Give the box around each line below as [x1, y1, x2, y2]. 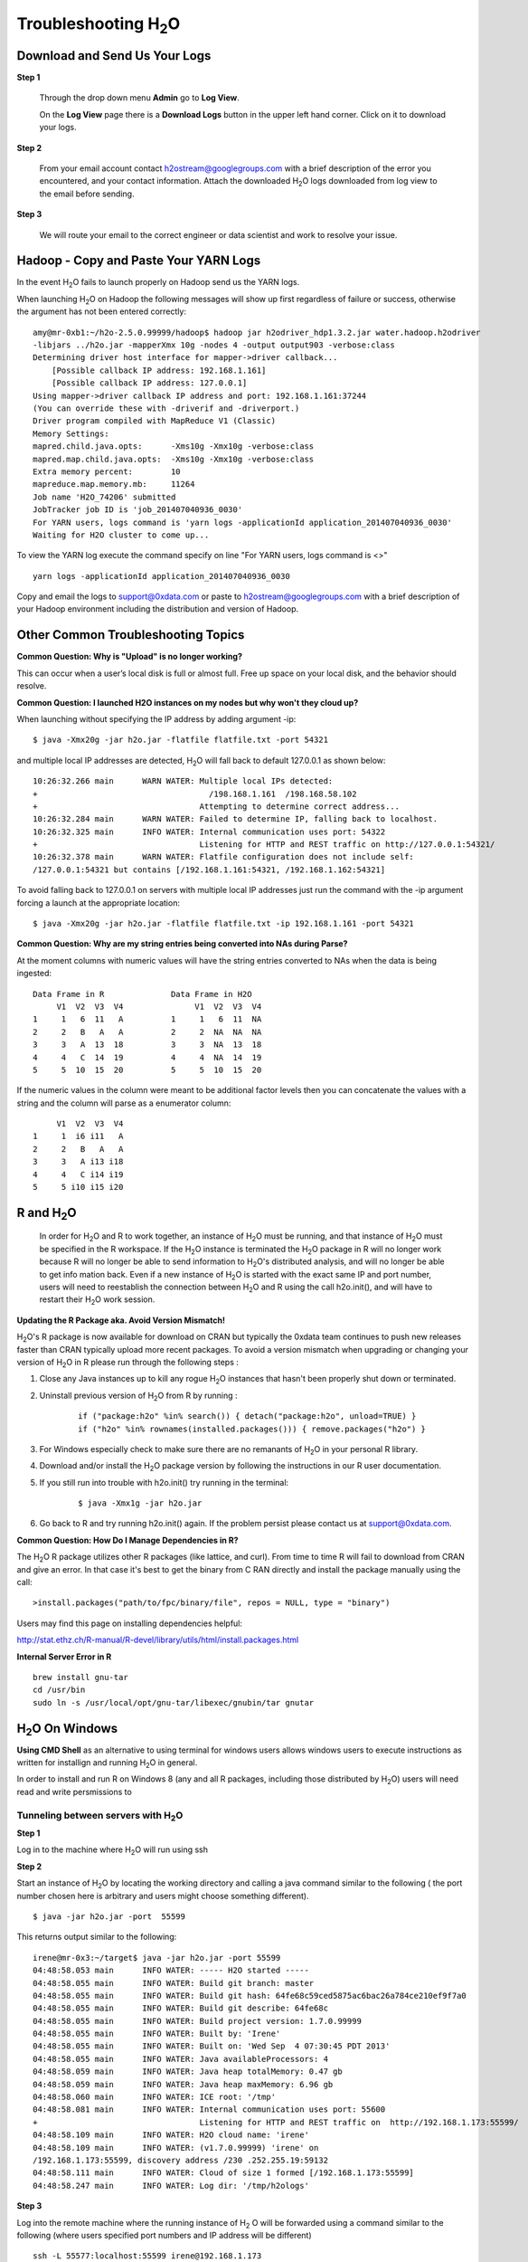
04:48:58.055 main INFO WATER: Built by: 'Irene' [33, 2029, 281, 2039]
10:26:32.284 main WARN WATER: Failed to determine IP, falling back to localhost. [33, 814, 438, 824]
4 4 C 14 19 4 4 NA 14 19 [33, 1052, 262, 1062]
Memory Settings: [33, 428, 109, 439]
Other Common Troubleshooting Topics [16, 627, 245, 642]
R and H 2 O [16, 1204, 77, 1223]
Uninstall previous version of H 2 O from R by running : [39, 1390, 238, 1402]
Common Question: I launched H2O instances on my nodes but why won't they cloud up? [16, 697, 359, 708]
